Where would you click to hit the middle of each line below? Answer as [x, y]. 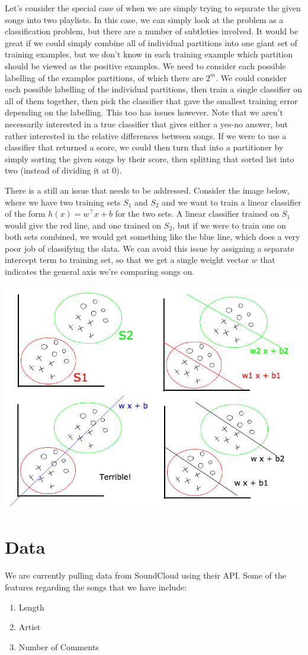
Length [31, 607]
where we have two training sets [63, 202]
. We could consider [251, 77]
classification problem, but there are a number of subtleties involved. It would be [152, 31]
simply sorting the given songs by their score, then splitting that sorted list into [150, 158]
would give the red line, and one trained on [83, 225]
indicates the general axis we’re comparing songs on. [100, 272]
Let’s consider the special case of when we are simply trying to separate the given [153, 8]
